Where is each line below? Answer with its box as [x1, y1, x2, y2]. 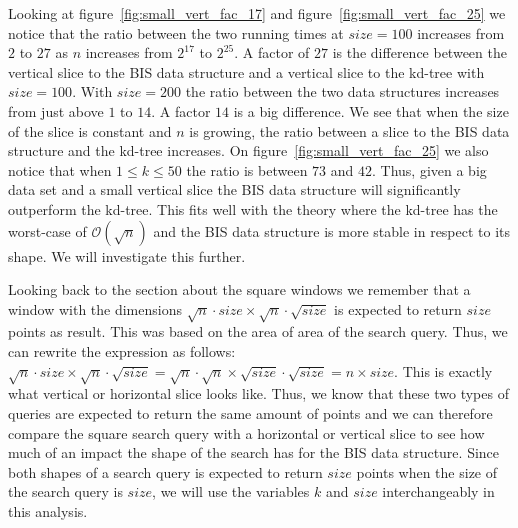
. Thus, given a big [372, 159, 487, 180]
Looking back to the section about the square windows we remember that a [8, 279, 471, 300]
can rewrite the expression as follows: [8, 341, 236, 362]
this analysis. [8, 501, 88, 521]
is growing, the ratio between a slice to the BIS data [189, 120, 510, 141]
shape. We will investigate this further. [8, 245, 246, 266]
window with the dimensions [8, 298, 182, 319]
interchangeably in [382, 481, 495, 502]
